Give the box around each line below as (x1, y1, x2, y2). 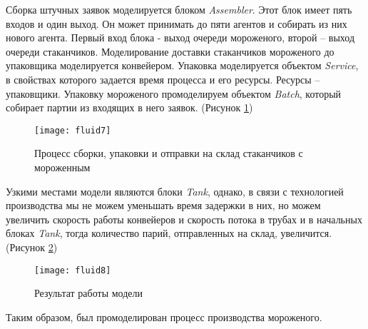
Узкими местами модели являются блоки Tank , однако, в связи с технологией (6, 183, 344, 198)
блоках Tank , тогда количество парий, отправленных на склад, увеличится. (6, 226, 332, 241)
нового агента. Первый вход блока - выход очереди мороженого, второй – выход (6, 30, 355, 45)
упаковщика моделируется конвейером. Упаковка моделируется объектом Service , (6, 58, 359, 73)
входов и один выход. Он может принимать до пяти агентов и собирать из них (6, 16, 347, 31)
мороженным (34, 160, 91, 174)
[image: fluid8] (34, 265, 111, 275)
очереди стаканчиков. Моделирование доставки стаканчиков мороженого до (6, 44, 334, 59)
